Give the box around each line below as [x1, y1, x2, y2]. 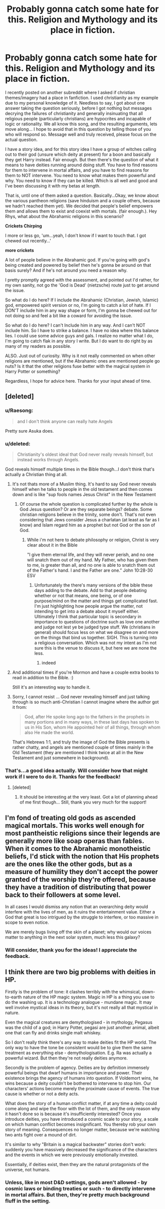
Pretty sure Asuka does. [5, 428, 54, 434]
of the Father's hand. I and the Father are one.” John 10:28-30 [27, 567, 153, 573]
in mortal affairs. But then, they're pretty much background [5, 1191, 150, 1198]
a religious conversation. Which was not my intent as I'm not [34, 640, 157, 646]
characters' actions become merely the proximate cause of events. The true [5, 1085, 159, 1091]
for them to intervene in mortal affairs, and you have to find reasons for [5, 167, 149, 173]
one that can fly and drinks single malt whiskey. [5, 1029, 102, 1035]
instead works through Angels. [17, 456, 80, 462]
